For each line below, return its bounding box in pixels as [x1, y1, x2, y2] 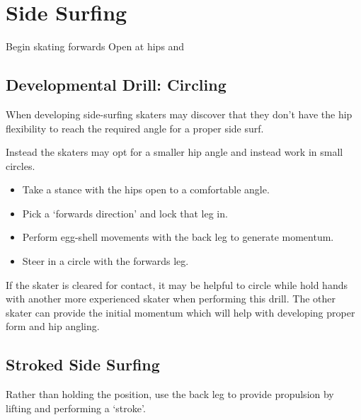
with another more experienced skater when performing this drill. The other [6, 291, 336, 306]
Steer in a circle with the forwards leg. [22, 254, 189, 268]
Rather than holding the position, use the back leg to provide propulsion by [6, 387, 334, 402]
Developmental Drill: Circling [6, 74, 227, 96]
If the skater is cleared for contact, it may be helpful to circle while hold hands [6, 277, 348, 292]
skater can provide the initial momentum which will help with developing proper [6, 305, 355, 319]
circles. [6, 158, 35, 173]
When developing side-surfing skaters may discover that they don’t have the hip [6, 106, 353, 121]
